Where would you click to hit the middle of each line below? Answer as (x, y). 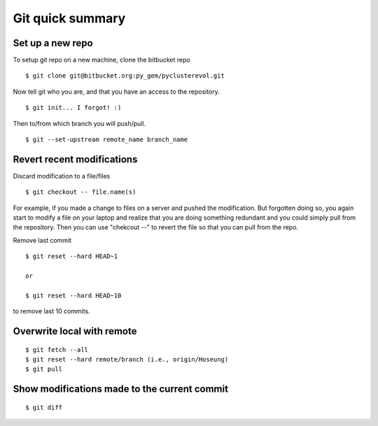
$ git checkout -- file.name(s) (81, 192)
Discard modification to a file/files (62, 176)
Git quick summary (69, 18)
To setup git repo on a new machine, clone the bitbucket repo (101, 60)
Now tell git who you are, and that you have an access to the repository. (117, 92)
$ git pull (44, 369)
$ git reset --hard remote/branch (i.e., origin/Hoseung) (127, 360)
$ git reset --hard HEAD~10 (73, 295)
